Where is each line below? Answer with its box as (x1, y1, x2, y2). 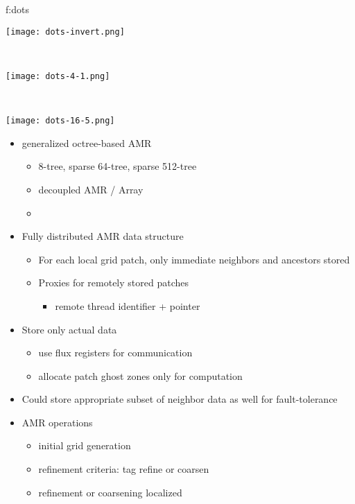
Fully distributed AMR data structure (21, 229, 184, 243)
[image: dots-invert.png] (6, 26, 125, 37)
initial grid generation (38, 438, 131, 453)
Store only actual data (21, 322, 117, 336)
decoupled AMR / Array (38, 182, 144, 196)
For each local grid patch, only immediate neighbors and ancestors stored (38, 252, 350, 266)
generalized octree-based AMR (21, 135, 152, 150)
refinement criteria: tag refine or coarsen (38, 462, 209, 476)
